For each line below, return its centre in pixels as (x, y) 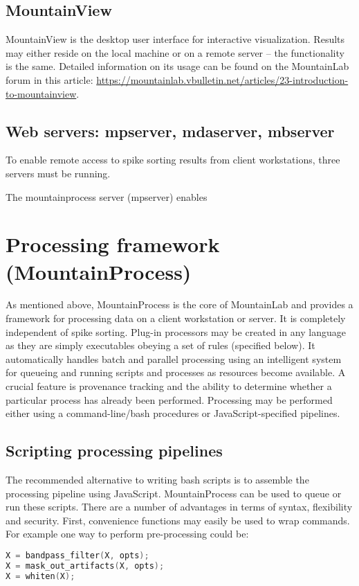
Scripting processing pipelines (114, 451)
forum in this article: (49, 79)
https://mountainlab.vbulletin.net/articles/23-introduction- (222, 79)
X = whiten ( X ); (40, 576)
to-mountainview (41, 93)
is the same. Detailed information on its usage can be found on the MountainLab (177, 66)
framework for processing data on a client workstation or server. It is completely (176, 318)
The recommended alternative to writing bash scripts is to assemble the (157, 480)
